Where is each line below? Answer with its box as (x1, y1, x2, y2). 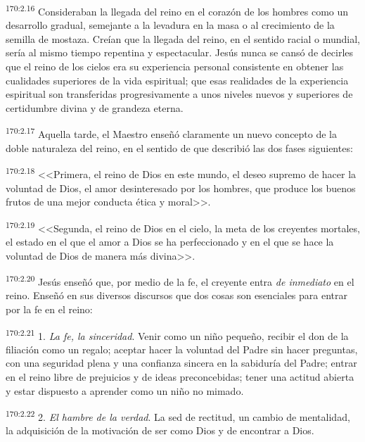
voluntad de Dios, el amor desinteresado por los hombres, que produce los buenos (6, 180, 356, 195)
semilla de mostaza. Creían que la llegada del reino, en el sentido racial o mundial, (6, 31, 360, 46)
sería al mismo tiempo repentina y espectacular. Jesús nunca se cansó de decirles (6, 45, 354, 60)
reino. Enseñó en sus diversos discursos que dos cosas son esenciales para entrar (6, 288, 347, 303)
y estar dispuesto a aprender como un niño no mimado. (6, 383, 244, 398)
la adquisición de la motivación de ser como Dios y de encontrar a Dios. (6, 423, 314, 438)
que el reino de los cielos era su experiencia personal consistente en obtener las (6, 59, 344, 74)
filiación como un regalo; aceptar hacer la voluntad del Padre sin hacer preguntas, (6, 341, 358, 356)
